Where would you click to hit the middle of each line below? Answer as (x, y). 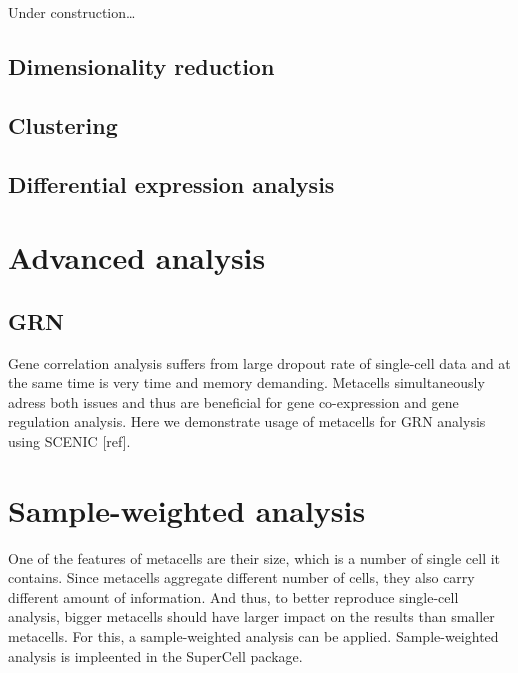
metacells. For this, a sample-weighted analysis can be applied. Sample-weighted (253, 635)
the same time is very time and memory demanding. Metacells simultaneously (246, 382)
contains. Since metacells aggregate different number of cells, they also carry (241, 577)
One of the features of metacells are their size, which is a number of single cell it (254, 557)
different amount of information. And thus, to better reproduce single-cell (233, 596)
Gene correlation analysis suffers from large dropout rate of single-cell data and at (259, 362)
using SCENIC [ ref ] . (69, 440)
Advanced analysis (137, 257)
